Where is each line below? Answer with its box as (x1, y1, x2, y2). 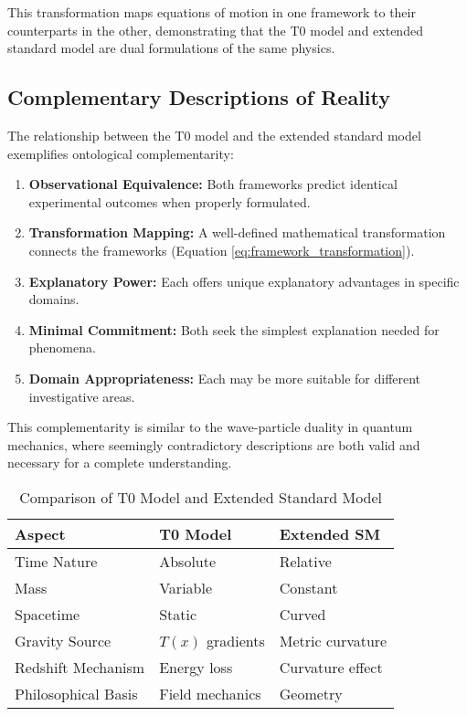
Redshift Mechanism (15, 656, 145, 678)
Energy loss (159, 656, 233, 678)
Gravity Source (15, 629, 111, 651)
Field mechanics (159, 682, 261, 704)
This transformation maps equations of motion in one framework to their (7, 3, 416, 21)
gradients (207, 629, 265, 651)
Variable (159, 576, 213, 598)
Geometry (279, 682, 343, 704)
